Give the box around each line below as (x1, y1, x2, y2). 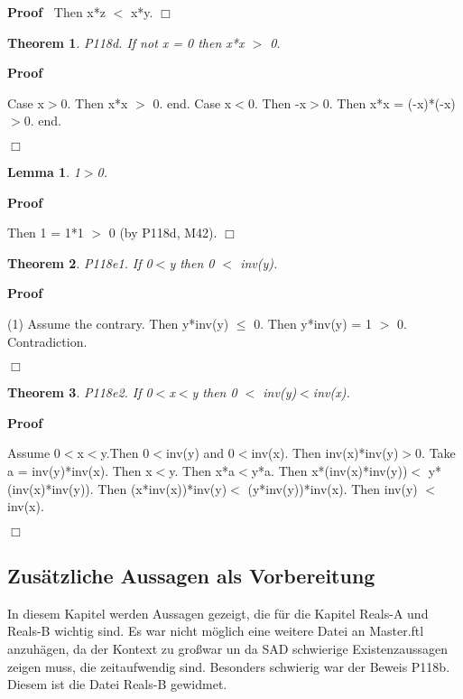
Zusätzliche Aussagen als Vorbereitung (7, 562, 375, 590)
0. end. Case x (153, 93, 232, 112)
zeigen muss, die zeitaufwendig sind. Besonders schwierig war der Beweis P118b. (7, 657, 450, 676)
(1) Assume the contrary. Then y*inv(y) (7, 313, 229, 332)
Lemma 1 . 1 (7, 162, 80, 181)
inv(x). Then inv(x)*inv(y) (251, 443, 399, 462)
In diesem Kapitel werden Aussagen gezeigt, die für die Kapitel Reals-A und (7, 603, 429, 622)
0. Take (415, 443, 456, 462)
